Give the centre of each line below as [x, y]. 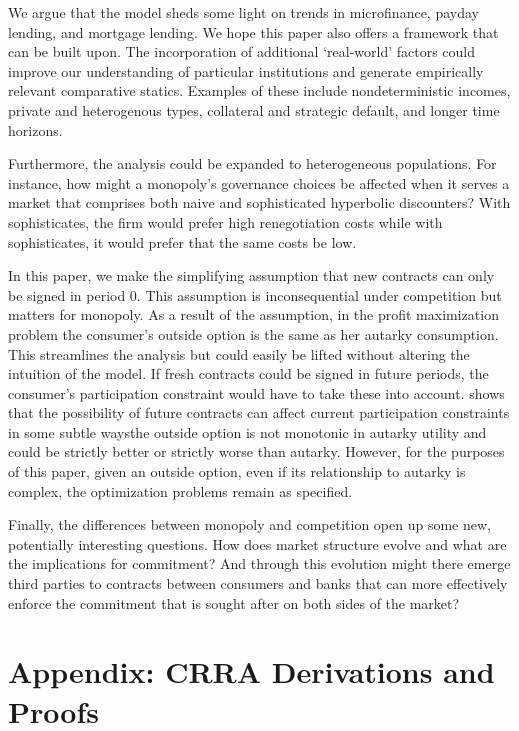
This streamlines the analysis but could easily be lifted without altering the [239, 353]
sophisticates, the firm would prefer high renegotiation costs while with [225, 221]
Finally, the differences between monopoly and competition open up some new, [249, 524]
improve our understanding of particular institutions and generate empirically [246, 70]
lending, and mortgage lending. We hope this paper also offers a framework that [253, 31]
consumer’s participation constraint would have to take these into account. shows [256, 392]
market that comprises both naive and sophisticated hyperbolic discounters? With [259, 202]
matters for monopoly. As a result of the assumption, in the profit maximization [253, 314]
